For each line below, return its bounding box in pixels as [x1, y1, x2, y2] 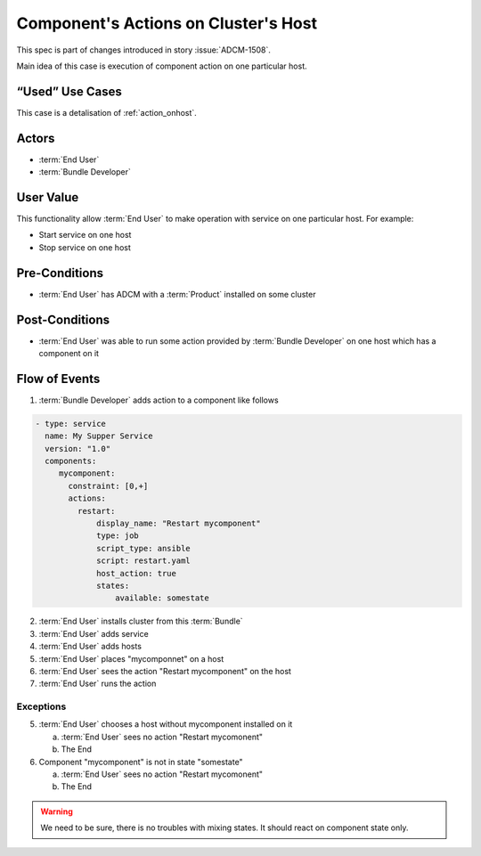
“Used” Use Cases [16, 84, 122, 99]
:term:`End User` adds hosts [38, 641, 143, 652]
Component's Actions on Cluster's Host [16, 13, 318, 33]
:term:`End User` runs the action [38, 678, 157, 689]
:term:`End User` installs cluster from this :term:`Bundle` [38, 616, 244, 627]
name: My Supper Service [45, 431, 153, 441]
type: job [96, 531, 140, 541]
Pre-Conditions [16, 265, 104, 281]
